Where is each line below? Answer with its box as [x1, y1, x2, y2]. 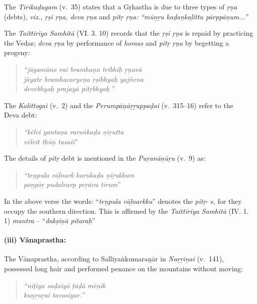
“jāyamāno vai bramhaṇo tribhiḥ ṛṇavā [23, 63, 142, 74]
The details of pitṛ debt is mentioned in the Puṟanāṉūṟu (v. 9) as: [4, 153, 206, 163]
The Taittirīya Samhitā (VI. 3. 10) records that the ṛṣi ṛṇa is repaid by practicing [4, 28, 253, 38]
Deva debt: [4, 110, 37, 120]
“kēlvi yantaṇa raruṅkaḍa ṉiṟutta [23, 126, 124, 136]
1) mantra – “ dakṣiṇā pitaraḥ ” [4, 215, 95, 226]
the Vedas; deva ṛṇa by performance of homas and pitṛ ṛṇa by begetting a [4, 37, 229, 48]
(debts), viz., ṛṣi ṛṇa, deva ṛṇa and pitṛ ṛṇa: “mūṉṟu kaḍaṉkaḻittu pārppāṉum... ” [4, 11, 249, 21]
